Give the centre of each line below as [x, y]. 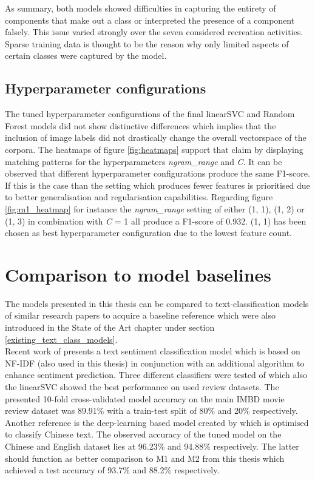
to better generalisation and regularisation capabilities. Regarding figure [139, 197]
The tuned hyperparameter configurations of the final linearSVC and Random [150, 114]
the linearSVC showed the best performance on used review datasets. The [142, 386]
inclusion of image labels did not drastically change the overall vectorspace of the [156, 137]
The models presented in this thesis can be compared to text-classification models [157, 303]
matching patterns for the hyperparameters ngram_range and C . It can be [144, 161]
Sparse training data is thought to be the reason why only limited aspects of [147, 43]
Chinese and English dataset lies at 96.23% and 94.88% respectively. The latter [152, 446]
